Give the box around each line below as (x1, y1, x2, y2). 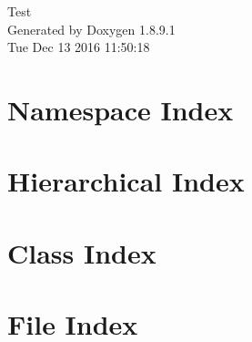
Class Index (7, 233, 156, 271)
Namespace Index (7, 90, 234, 128)
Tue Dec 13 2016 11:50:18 (7, 37, 150, 57)
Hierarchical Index (7, 162, 245, 200)
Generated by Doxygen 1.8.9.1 (7, 19, 176, 38)
